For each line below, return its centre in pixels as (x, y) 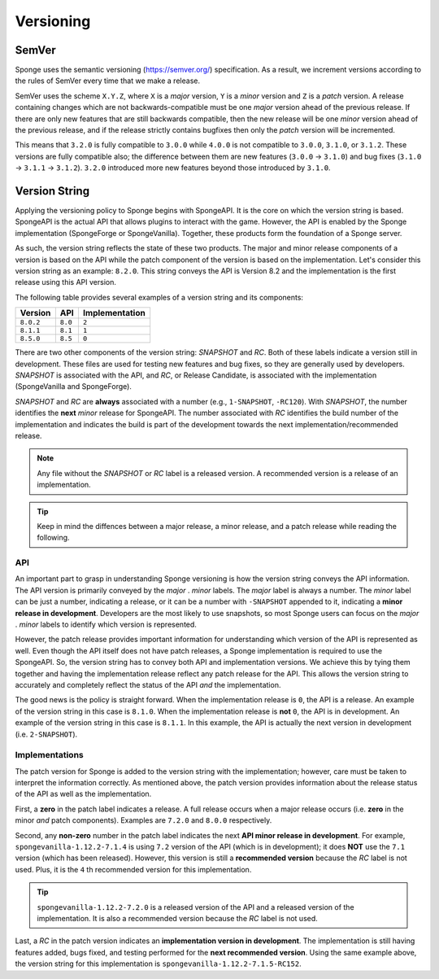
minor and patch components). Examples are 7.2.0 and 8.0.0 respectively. (143, 820)
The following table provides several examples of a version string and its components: (159, 297)
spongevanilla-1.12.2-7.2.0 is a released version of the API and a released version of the (196, 907)
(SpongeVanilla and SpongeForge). (73, 387)
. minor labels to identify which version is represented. (106, 624)
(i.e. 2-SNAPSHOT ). (46, 734)
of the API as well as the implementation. (83, 794)
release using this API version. (66, 282)
